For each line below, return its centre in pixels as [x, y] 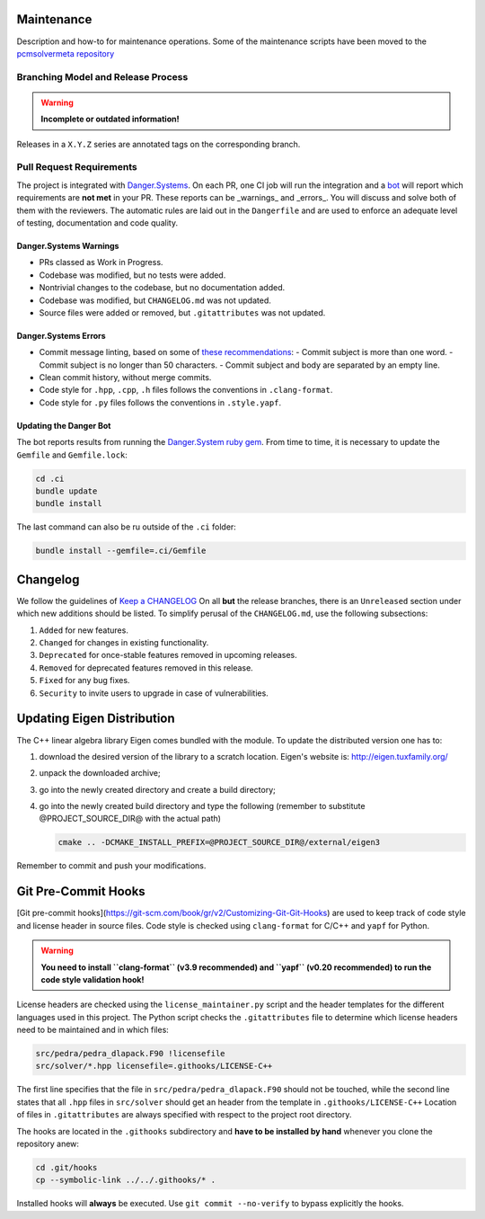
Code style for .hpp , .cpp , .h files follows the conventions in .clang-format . [186, 390]
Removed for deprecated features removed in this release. [146, 667]
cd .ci [50, 478]
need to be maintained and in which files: [93, 1030]
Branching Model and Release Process [102, 76]
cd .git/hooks [66, 1167]
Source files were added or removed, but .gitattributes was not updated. [182, 312]
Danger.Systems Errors [62, 335]
